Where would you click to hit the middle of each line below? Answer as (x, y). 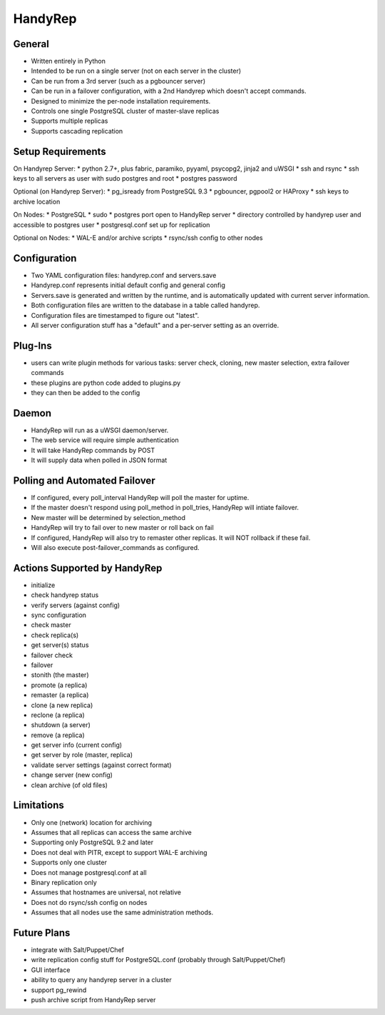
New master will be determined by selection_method (108, 517)
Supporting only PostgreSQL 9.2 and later (92, 842)
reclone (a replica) (58, 715)
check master (51, 625)
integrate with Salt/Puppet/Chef (78, 949)
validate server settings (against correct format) (101, 765)
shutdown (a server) (61, 725)
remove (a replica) (58, 735)
